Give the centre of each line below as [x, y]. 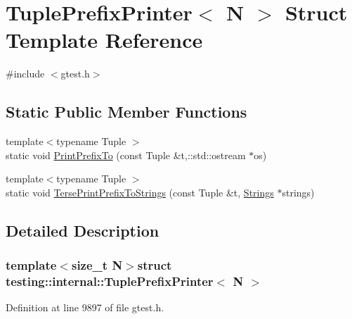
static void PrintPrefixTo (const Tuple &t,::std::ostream [126, 155]
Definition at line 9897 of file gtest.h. [85, 307]
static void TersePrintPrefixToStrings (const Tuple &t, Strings [140, 192]
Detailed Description [83, 230]
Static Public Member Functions [126, 112]
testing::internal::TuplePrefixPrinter [110, 281]
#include [25, 74]
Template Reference [104, 40]
